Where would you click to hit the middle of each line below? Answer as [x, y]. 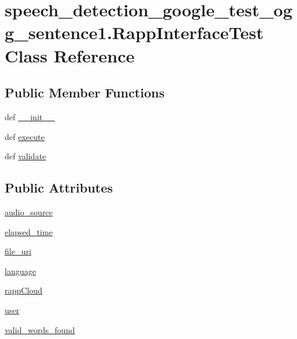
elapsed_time [29, 231]
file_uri [18, 251]
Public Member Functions [85, 92]
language [20, 270]
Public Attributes [59, 188]
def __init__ [30, 116]
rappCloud [24, 290]
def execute [25, 136]
